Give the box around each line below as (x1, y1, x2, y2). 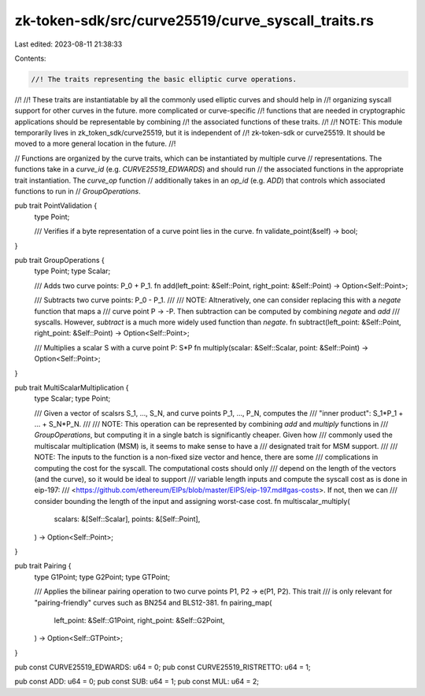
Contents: (14, 54, 46, 63)
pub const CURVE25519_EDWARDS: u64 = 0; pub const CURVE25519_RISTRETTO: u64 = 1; (14, 662, 311, 672)
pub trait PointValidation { (14, 201, 98, 210)
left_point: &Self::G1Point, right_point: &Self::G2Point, (54, 615, 225, 625)
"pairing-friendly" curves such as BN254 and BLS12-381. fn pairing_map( (34, 598, 272, 607)
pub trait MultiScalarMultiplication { (14, 383, 129, 392)
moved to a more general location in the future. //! (14, 139, 176, 149)
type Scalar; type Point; (34, 394, 111, 403)
